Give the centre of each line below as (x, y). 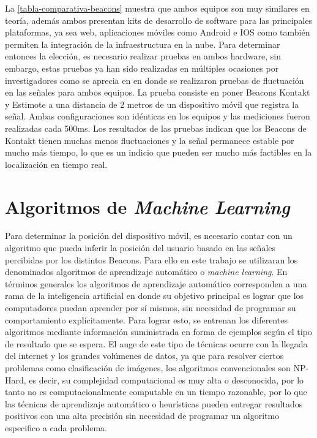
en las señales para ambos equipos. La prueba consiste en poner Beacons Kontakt (158, 92)
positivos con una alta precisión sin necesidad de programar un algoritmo (142, 416)
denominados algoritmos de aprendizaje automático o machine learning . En (146, 272)
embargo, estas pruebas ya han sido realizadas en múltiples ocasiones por (142, 68)
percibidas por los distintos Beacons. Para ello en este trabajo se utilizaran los (151, 259)
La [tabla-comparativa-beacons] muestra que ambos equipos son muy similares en (157, 8)
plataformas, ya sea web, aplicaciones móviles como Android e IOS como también (158, 32)
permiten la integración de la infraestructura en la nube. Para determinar (143, 44)
